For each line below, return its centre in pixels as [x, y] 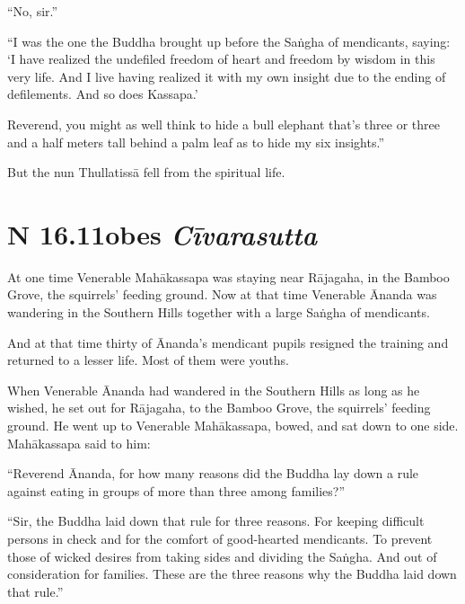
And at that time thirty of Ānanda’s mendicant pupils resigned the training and [228, 342]
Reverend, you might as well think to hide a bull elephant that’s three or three [224, 124]
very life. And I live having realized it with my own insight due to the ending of [227, 76]
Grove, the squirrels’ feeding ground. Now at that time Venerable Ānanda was [222, 294]
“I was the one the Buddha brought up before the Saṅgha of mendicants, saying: [229, 41]
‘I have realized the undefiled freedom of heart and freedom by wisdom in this [221, 59]
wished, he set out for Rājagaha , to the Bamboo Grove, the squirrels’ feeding [219, 408]
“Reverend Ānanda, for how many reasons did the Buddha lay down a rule [213, 473]
